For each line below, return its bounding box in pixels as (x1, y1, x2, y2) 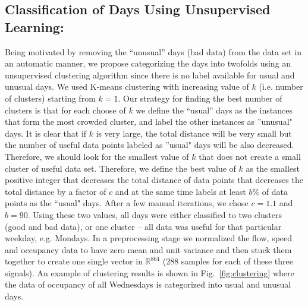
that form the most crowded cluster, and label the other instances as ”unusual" (5, 115, 293, 128)
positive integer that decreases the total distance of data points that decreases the (5, 173, 303, 186)
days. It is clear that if (5, 127, 87, 139)
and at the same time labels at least (115, 185, 246, 197)
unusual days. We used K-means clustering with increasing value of (5, 80, 249, 93)
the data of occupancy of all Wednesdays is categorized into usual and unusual (5, 278, 291, 291)
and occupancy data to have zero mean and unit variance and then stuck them (5, 243, 292, 255)
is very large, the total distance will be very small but (96, 127, 292, 139)
